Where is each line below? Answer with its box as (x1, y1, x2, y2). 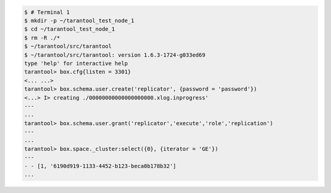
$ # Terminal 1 (24, 9, 70, 15)
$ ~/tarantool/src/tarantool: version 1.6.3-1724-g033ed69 (24, 51, 205, 58)
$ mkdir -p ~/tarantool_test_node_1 (24, 17, 135, 24)
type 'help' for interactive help (24, 60, 128, 67)
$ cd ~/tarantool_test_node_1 (24, 26, 115, 33)
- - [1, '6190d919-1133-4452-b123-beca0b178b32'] (24, 162, 177, 169)
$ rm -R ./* (24, 34, 61, 41)
